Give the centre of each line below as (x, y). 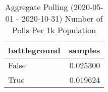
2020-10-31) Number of (62, 18)
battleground (34, 50)
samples (84, 50)
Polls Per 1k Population (54, 30)
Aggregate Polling (36, 7)
